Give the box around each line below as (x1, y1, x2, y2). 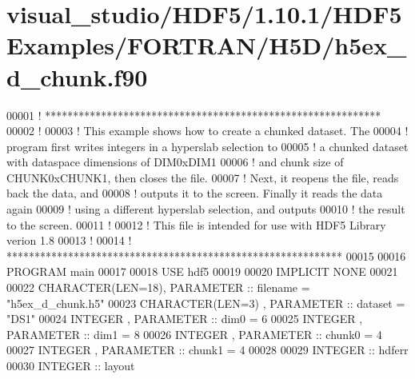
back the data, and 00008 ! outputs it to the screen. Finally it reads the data (6, 185, 383, 201)
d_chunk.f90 (6, 60, 148, 93)
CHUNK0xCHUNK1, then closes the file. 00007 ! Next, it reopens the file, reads (6, 169, 399, 186)
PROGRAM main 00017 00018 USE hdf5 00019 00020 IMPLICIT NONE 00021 (6, 263, 398, 280)
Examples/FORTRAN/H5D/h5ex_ (6, 29, 407, 62)
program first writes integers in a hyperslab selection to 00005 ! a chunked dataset (6, 138, 409, 154)
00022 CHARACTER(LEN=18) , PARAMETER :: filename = (6, 279, 310, 296)
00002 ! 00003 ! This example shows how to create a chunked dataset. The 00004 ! (6, 122, 409, 139)
